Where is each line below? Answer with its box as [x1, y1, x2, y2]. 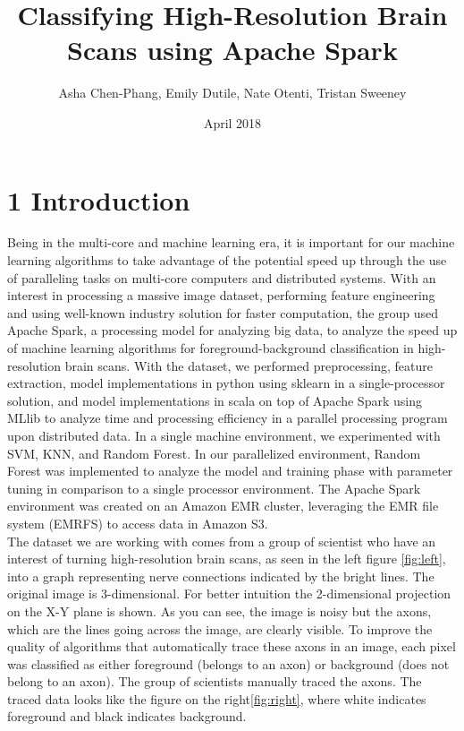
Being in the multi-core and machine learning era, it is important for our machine [7, 233, 455, 252]
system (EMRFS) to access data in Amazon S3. [7, 513, 268, 532]
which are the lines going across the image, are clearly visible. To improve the [7, 619, 433, 638]
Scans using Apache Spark [67, 31, 398, 68]
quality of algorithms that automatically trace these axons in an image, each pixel [7, 637, 456, 656]
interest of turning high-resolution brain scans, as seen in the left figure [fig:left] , [7, 549, 446, 568]
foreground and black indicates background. [7, 707, 247, 726]
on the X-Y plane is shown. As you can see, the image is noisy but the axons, [7, 601, 432, 620]
